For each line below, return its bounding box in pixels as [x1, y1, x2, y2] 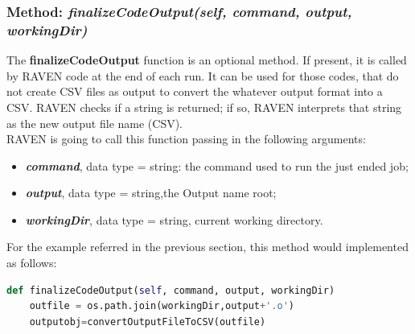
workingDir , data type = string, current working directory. [25, 211, 323, 228]
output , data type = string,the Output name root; [25, 184, 277, 201]
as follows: [6, 254, 57, 271]
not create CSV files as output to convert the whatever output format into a [6, 83, 383, 100]
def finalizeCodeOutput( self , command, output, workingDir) [6, 284, 335, 296]
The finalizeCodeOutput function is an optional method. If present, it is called [6, 52, 407, 68]
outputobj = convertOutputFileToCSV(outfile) [29, 315, 266, 328]
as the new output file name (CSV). [6, 114, 183, 131]
